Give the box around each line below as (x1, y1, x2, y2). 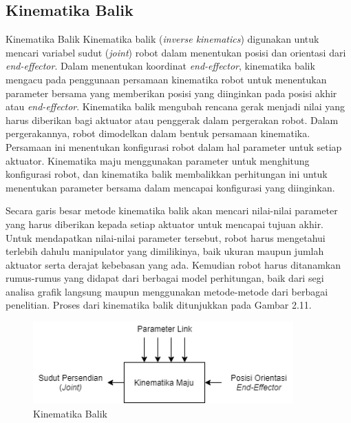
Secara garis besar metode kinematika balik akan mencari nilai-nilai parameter (6, 203, 338, 218)
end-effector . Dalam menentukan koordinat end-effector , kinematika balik (6, 59, 315, 73)
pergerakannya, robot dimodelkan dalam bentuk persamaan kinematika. (6, 126, 310, 141)
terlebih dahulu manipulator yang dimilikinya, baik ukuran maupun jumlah (6, 244, 324, 258)
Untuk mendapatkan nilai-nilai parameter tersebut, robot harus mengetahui (6, 230, 326, 245)
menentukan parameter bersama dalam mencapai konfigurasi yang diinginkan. (6, 180, 335, 194)
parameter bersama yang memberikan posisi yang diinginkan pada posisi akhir (6, 85, 337, 100)
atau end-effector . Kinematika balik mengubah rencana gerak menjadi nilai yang (6, 99, 345, 114)
